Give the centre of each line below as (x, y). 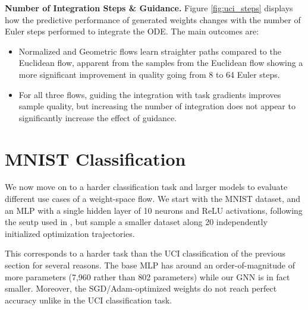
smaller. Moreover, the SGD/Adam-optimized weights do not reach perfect (141, 288)
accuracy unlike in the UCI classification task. (89, 300)
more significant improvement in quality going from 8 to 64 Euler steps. (149, 74)
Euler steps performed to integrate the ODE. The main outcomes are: (132, 31)
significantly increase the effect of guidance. (98, 117)
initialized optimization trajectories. (70, 233)
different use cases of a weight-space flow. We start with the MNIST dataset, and (153, 199)
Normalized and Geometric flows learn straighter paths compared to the (150, 51)
